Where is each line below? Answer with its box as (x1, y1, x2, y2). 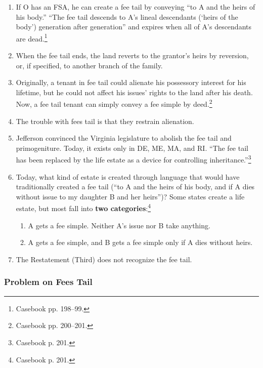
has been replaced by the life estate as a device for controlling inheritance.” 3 (16, 153, 251, 165)
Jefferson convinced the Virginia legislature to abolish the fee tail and (16, 133, 232, 143)
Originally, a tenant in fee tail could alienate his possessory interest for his (16, 77, 246, 88)
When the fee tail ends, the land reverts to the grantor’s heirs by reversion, (16, 50, 249, 61)
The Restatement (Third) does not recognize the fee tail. (16, 254, 192, 264)
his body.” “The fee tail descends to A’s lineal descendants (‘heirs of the (16, 11, 238, 22)
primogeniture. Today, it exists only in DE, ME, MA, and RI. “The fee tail (16, 142, 248, 153)
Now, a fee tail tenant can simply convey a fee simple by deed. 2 (16, 97, 212, 109)
